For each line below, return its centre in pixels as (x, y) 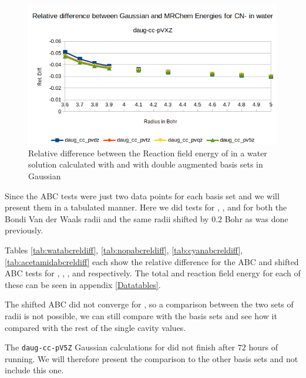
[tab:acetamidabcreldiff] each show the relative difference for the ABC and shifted (152, 261)
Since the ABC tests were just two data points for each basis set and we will (142, 195)
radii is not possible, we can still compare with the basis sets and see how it (141, 315)
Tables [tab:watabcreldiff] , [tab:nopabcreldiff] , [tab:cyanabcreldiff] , (124, 250)
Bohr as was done (256, 218)
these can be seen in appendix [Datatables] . (83, 284)
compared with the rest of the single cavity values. (95, 327)
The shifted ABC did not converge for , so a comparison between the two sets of (149, 304)
